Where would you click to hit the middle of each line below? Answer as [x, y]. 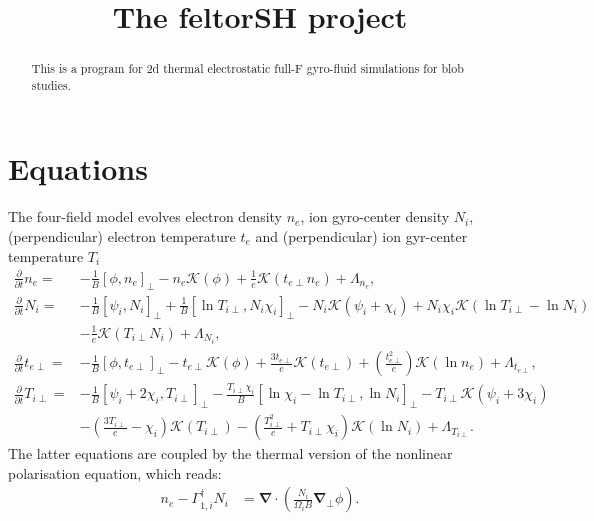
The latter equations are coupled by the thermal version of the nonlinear [230, 453]
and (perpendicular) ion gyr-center [361, 236]
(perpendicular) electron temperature [122, 236]
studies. [51, 84]
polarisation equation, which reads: [115, 472]
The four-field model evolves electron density [145, 216]
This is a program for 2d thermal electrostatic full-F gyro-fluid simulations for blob [247, 68]
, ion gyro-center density [375, 216]
